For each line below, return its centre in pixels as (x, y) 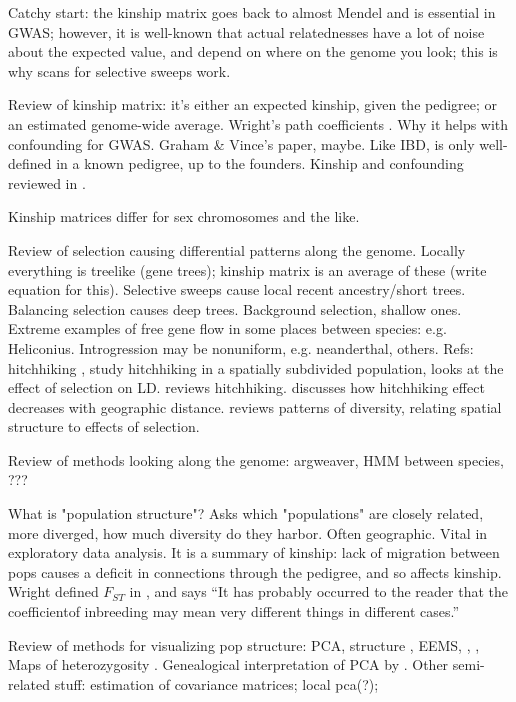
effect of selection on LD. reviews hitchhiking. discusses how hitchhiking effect (246, 387)
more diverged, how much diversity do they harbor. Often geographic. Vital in (248, 532)
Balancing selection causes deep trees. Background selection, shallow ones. (235, 308)
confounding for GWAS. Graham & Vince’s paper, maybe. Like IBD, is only (241, 143)
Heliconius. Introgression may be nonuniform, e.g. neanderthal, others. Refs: (241, 347)
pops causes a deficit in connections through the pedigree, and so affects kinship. (255, 571)
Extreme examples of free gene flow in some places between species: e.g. (227, 328)
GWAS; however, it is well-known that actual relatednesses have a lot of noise (246, 31)
